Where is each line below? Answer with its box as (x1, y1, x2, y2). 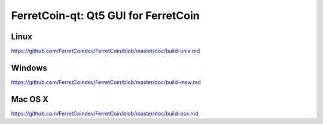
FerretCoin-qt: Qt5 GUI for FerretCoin (11, 9, 200, 22)
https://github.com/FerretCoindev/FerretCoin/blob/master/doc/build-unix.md (11, 48, 200, 55)
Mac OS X (11, 94, 49, 104)
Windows (11, 63, 47, 73)
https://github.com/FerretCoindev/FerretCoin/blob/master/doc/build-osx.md (11, 110, 199, 117)
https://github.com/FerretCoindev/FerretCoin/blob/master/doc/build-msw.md (11, 78, 201, 86)
